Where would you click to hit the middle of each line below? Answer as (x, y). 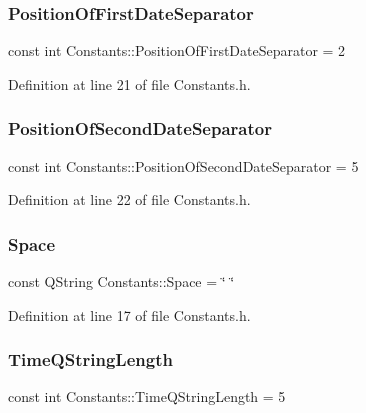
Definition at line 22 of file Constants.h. (129, 199)
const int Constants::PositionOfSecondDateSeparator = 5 (183, 165)
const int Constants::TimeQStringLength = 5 (147, 396)
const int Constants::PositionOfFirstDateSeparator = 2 (177, 50)
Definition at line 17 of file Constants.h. (129, 314)
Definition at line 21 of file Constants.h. (129, 83)
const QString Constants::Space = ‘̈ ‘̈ (121, 281)
